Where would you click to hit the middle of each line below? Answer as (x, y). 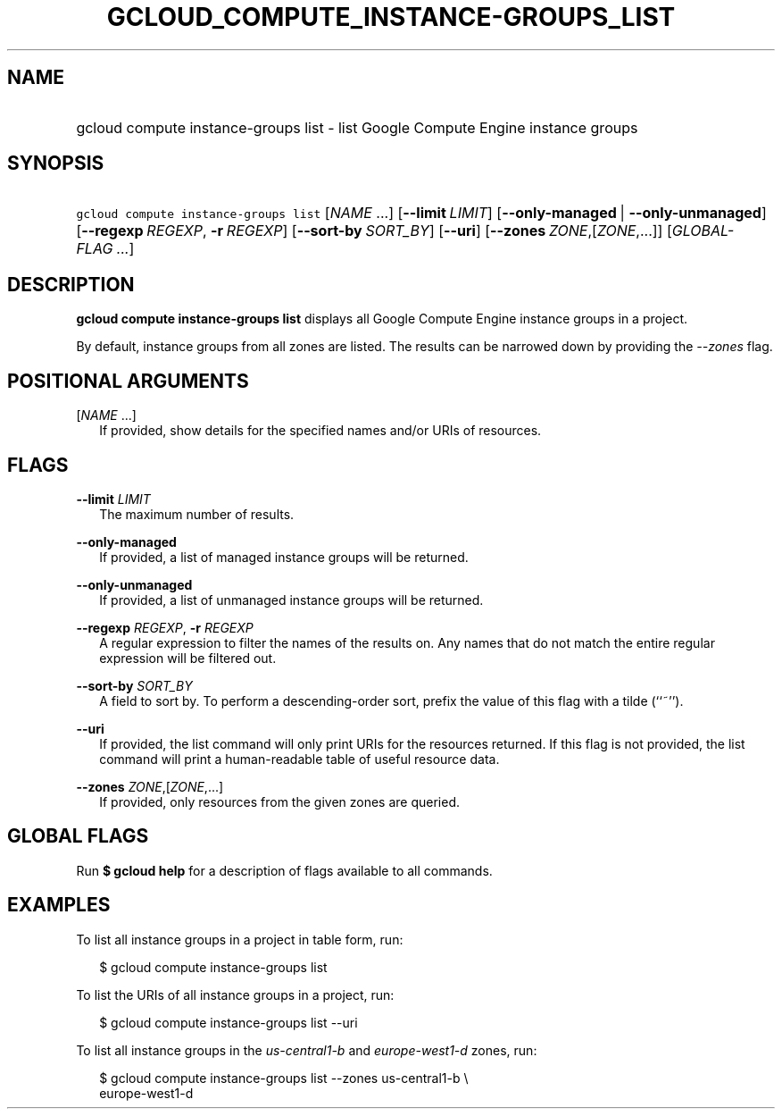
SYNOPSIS (56, 164)
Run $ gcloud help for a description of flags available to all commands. (284, 870)
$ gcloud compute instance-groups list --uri (229, 1022)
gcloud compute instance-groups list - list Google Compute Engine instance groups (357, 127)
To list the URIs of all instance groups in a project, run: (235, 994)
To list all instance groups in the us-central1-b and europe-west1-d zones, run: (307, 1050)
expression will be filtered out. (188, 658)
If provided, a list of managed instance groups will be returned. (284, 557)
